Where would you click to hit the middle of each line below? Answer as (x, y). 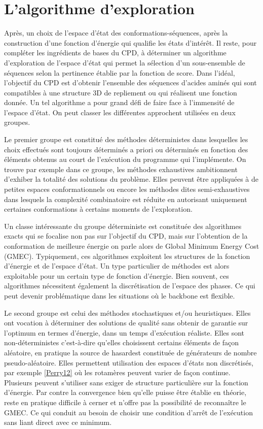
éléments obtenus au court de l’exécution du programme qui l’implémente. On (125, 159)
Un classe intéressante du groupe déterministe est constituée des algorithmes (123, 226)
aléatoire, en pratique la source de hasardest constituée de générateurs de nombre (130, 352)
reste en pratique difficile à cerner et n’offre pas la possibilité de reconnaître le (125, 402)
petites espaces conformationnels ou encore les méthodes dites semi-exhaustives (127, 189)
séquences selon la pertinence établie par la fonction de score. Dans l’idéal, (120, 72)
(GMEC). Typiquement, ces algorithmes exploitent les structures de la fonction (127, 256)
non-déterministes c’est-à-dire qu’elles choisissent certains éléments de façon (122, 342)
